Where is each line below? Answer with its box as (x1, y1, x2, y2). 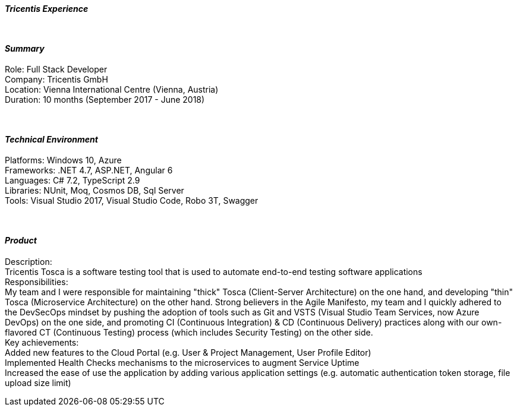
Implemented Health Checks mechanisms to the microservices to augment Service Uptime (5, 357, 360, 368)
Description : (5, 256, 52, 267)
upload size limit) (5, 377, 71, 388)
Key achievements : (5, 337, 79, 347)
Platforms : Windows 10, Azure (5, 155, 122, 166)
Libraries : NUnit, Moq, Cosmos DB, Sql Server (5, 185, 184, 196)
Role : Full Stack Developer (5, 64, 108, 75)
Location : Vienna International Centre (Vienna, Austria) (5, 84, 219, 95)
